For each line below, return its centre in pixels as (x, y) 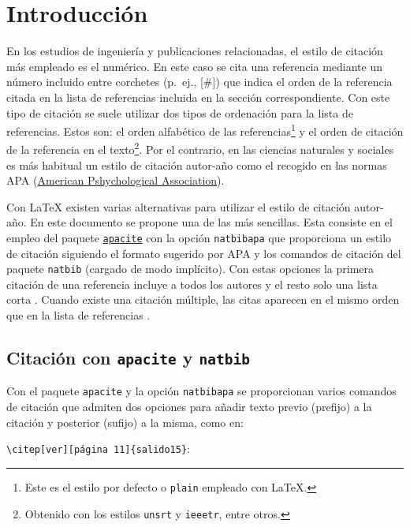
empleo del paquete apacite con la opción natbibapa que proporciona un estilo (199, 237)
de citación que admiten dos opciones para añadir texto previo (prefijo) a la (189, 407)
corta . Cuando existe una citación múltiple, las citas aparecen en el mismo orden (203, 299)
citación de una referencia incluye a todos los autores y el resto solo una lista (192, 284)
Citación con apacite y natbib (129, 358)
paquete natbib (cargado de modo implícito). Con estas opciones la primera (190, 269)
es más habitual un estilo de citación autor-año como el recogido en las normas (197, 164)
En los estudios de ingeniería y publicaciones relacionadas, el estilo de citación (195, 51)
